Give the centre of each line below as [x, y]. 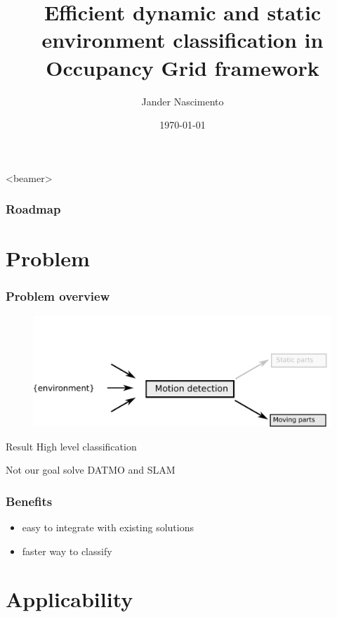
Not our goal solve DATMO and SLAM [91, 470]
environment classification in [183, 40]
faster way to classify [67, 551]
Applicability [70, 599]
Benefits [29, 501]
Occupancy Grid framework [183, 67]
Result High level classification [71, 446]
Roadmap [33, 209]
